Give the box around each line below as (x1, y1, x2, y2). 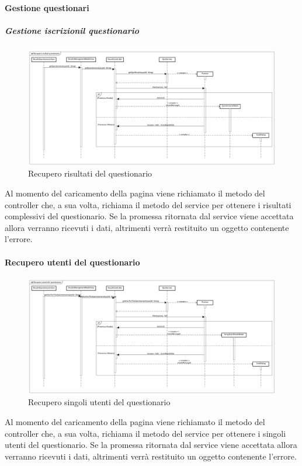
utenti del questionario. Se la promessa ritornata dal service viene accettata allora (5, 439, 297, 451)
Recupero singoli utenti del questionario (28, 396, 171, 408)
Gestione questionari (5, 1, 89, 13)
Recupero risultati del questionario (28, 167, 152, 180)
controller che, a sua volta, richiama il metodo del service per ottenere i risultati (5, 198, 291, 210)
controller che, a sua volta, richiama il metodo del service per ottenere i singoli (5, 427, 286, 439)
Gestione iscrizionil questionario (5, 24, 139, 36)
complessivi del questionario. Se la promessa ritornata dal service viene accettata (5, 210, 294, 222)
